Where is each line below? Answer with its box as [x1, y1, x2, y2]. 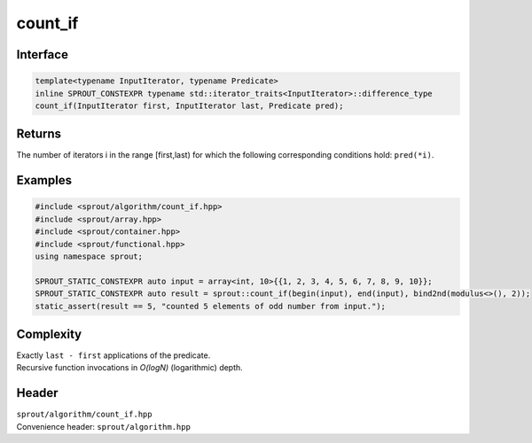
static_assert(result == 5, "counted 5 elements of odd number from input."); [35, 301, 386, 311]
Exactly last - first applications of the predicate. [16, 350, 211, 361]
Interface [16, 47, 68, 62]
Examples [16, 173, 73, 188]
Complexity [16, 326, 82, 341]
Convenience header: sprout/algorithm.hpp [16, 421, 191, 431]
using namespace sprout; [35, 252, 144, 261]
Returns [16, 127, 62, 142]
